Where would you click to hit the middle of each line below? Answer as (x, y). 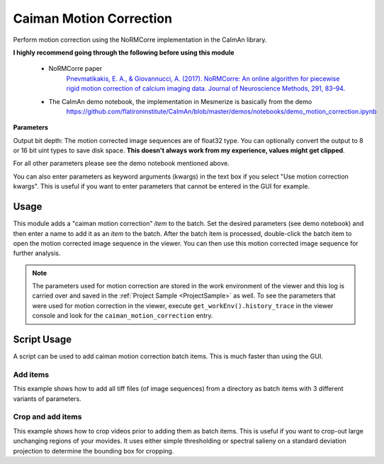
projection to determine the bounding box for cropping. (94, 451)
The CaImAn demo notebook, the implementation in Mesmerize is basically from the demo (180, 101)
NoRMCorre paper (75, 69)
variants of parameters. (47, 398)
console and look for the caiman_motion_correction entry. (123, 316)
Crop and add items (47, 417)
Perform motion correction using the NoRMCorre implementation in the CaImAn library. (140, 40)
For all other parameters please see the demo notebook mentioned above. (122, 164)
